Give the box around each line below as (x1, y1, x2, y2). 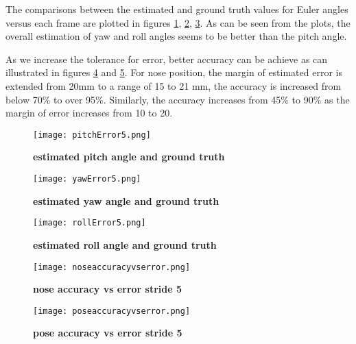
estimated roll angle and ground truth (33, 237, 217, 251)
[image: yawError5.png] (33, 174, 141, 184)
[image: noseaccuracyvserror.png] (33, 262, 191, 272)
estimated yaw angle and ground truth (33, 193, 219, 208)
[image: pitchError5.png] (33, 130, 151, 140)
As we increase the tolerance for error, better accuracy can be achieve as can (5, 51, 328, 66)
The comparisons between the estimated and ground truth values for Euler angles (5, 2, 348, 16)
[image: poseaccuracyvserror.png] (33, 306, 191, 316)
